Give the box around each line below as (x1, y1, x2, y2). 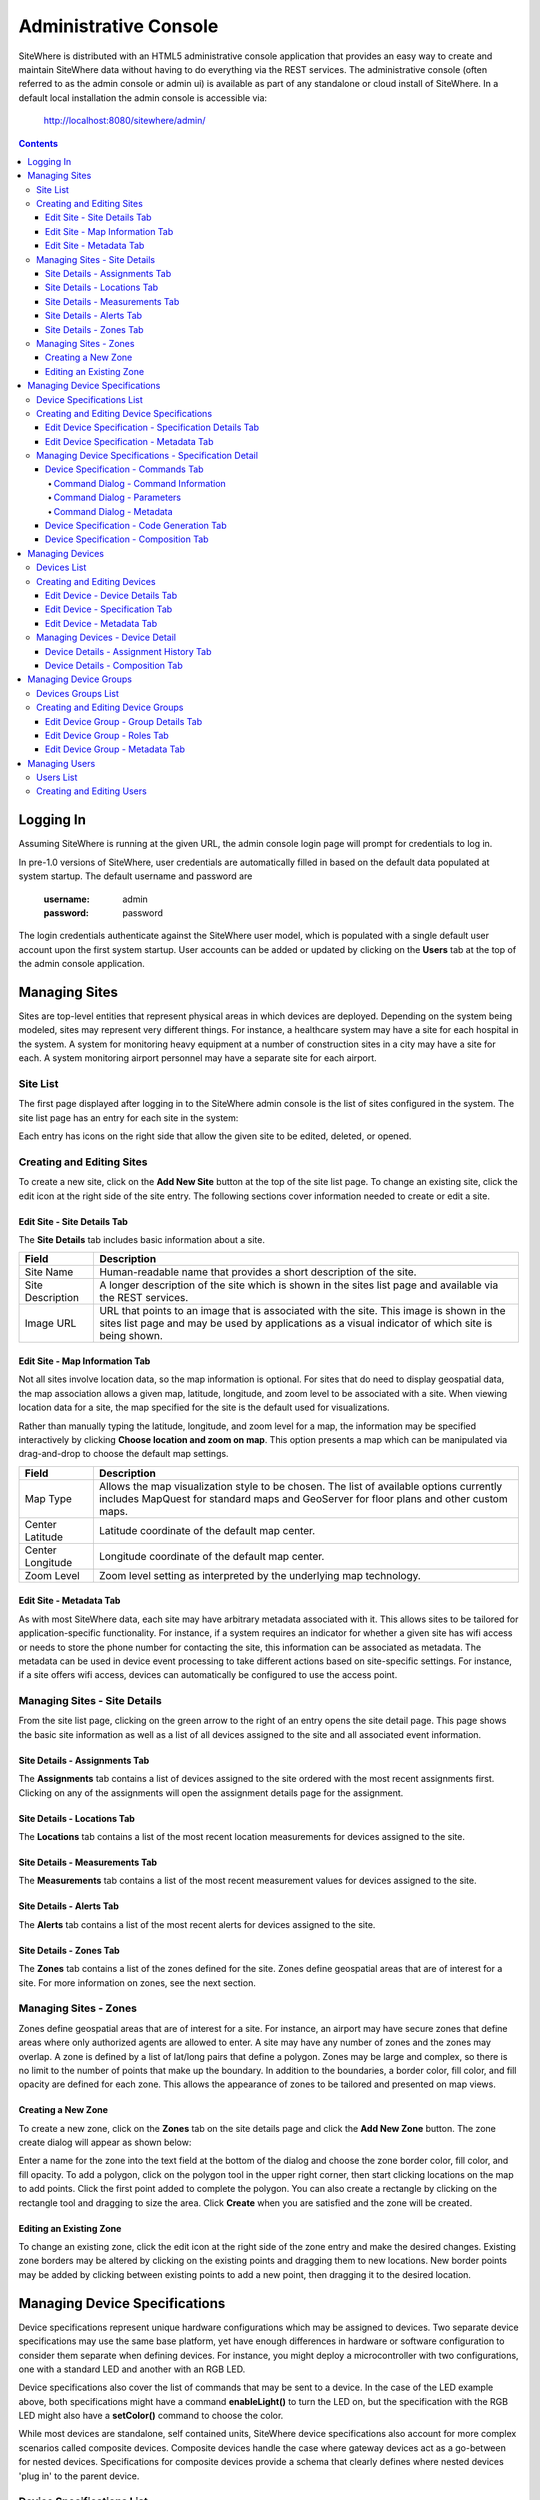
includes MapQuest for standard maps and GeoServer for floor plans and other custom (98, 1491, 509, 1505)
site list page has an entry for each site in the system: (18, 1111, 239, 1124)
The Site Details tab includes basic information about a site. (18, 1234, 265, 1246)
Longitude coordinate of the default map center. (98, 1549, 325, 1563)
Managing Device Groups (27, 673, 132, 685)
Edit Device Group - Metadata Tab (45, 743, 185, 755)
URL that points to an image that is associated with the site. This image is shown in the (99, 1304, 506, 1318)
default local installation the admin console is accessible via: (18, 91, 268, 104)
